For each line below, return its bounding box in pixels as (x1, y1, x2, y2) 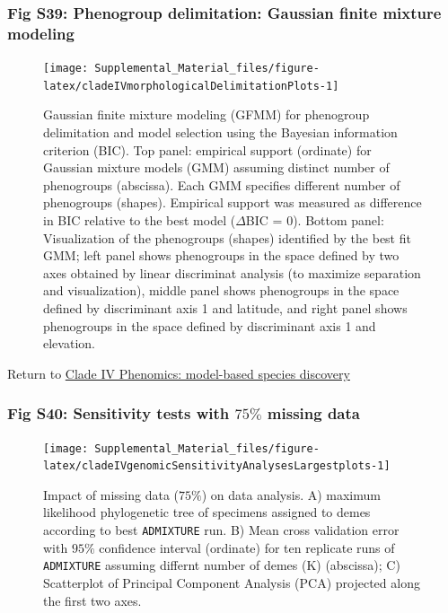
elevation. (43, 334, 95, 353)
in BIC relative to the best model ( (43, 211, 236, 230)
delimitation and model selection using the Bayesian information (43, 123, 398, 142)
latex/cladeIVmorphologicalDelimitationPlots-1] (43, 79, 339, 92)
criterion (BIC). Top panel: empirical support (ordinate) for (43, 140, 372, 159)
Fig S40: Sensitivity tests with (7, 402, 230, 425)
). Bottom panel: (293, 211, 384, 230)
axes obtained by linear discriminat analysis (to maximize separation (43, 263, 421, 282)
